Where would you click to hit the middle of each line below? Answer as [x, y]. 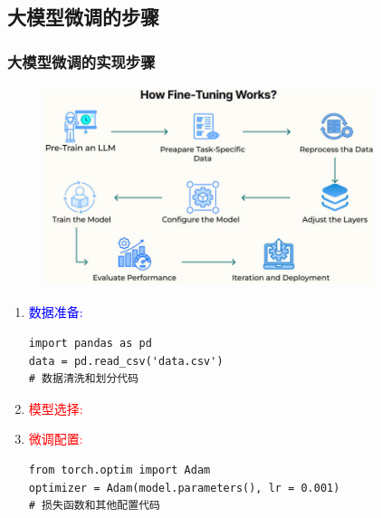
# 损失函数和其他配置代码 [94, 506]
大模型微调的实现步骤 [81, 61]
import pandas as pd [90, 343]
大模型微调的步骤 [83, 17]
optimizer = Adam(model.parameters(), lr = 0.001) [184, 488]
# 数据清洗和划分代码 [84, 379]
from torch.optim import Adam [119, 470]
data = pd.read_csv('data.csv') [126, 361]
